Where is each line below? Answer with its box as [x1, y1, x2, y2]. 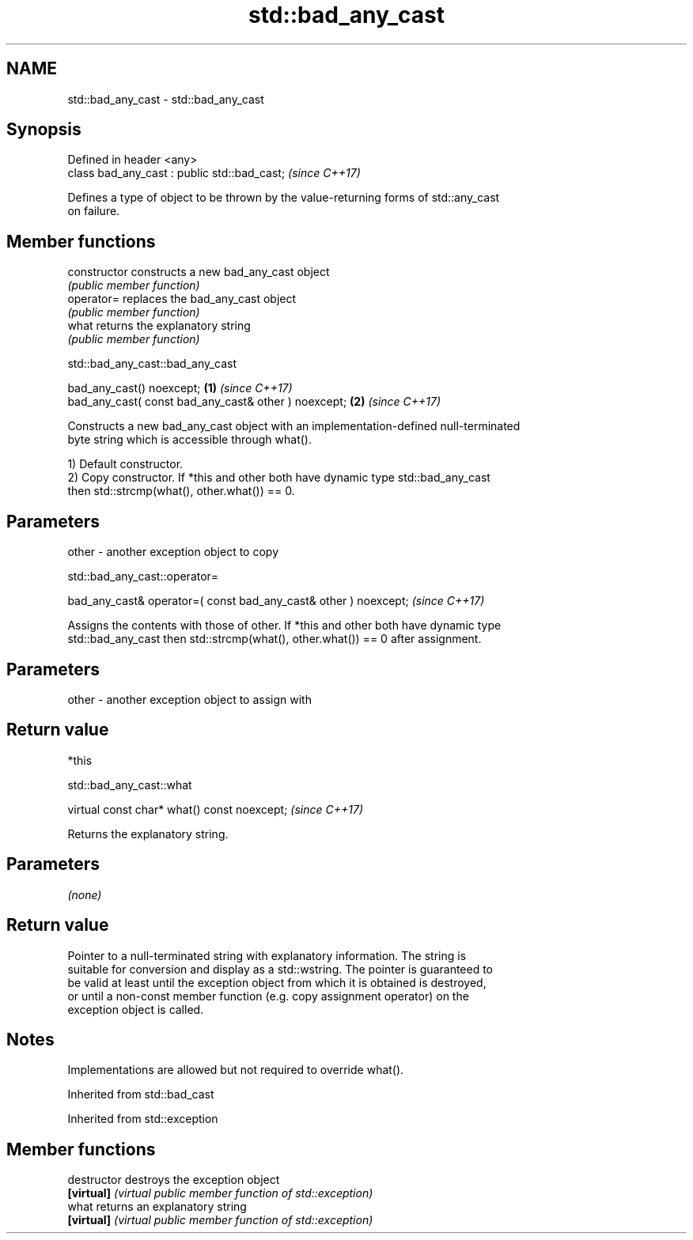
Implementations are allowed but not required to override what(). [67, 1063, 404, 1077]
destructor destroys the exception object [67, 1173, 280, 1187]
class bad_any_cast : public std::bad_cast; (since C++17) [67, 166, 361, 180]
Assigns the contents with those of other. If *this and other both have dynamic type [67, 618, 502, 633]
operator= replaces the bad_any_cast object [67, 292, 297, 306]
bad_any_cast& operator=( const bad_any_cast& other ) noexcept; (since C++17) [67, 594, 485, 608]
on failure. [67, 204, 120, 218]
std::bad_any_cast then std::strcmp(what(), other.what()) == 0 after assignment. [67, 632, 482, 646]
